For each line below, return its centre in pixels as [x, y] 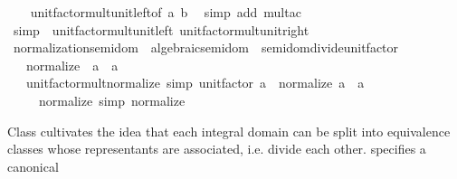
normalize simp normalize [112, 100]
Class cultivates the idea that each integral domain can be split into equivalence [229, 131]
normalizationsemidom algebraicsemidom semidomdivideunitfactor [206, 47]
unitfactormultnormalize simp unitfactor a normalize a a [195, 83]
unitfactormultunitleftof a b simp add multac [166, 12]
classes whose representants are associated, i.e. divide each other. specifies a [217, 149]
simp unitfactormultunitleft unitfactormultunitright [161, 29]
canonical [33, 166]
